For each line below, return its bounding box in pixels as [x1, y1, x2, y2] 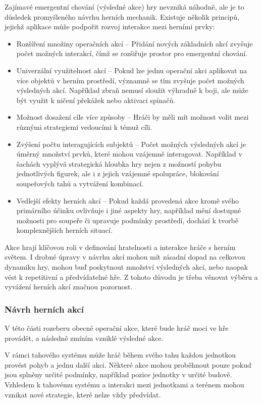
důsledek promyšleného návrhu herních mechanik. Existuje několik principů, [5, 11, 239, 22]
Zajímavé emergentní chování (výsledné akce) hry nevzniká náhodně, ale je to [5, 2, 244, 12]
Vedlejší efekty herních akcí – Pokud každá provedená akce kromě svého [16, 195, 239, 206]
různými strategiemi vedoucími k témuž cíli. [16, 121, 152, 132]
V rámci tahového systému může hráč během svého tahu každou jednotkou [5, 349, 236, 360]
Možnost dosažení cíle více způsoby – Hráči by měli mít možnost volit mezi [16, 112, 249, 122]
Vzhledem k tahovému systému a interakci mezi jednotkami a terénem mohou [5, 379, 244, 390]
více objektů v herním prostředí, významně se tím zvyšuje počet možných [16, 75, 244, 85]
